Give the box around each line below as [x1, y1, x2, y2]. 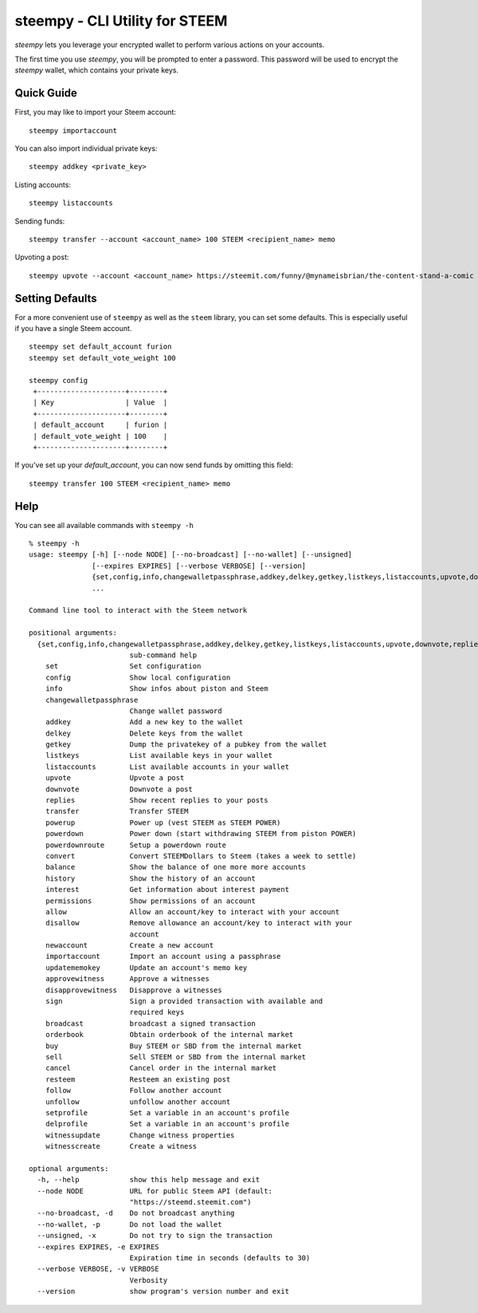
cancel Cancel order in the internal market [45, 1063, 277, 1073]
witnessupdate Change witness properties [45, 1130, 235, 1140]
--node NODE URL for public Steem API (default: [37, 1186, 272, 1196]
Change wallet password [129, 706, 222, 716]
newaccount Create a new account [45, 941, 214, 950]
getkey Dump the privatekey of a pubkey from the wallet [45, 740, 327, 749]
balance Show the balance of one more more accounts [45, 862, 307, 872]
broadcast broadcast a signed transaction [45, 1019, 257, 1028]
